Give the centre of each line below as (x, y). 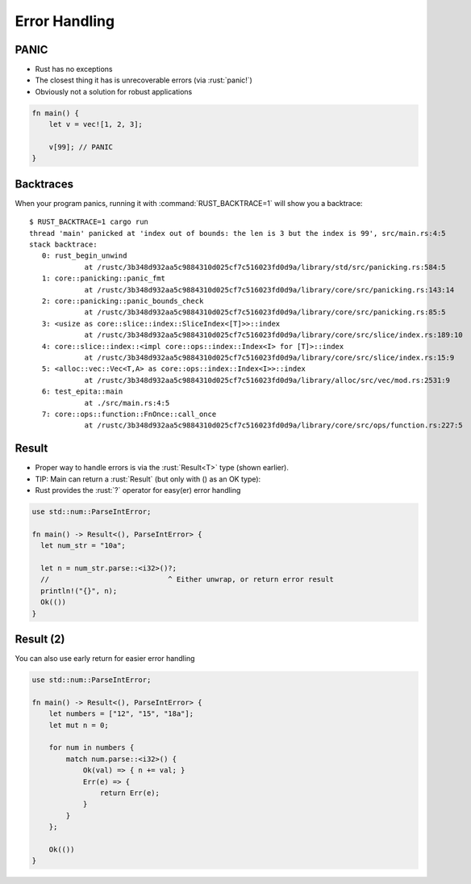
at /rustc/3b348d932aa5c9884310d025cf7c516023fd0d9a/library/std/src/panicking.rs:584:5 (265, 267)
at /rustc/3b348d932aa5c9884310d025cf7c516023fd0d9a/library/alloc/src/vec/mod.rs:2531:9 (267, 380)
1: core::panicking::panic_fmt (103, 278)
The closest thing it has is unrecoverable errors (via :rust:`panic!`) (144, 80)
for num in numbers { (92, 748)
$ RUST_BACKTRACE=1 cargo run (89, 222)
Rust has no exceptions (74, 69)
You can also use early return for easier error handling (105, 658)
